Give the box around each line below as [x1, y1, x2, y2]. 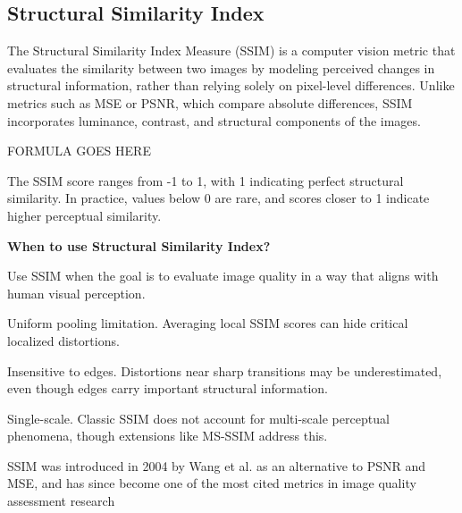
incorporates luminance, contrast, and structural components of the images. [7, 111, 421, 130]
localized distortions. [7, 331, 120, 349]
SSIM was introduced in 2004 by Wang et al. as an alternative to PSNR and [7, 456, 426, 475]
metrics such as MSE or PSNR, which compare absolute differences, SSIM [7, 93, 413, 112]
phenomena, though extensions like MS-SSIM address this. [7, 426, 328, 445]
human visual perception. [7, 283, 146, 302]
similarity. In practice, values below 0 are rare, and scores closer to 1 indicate [7, 189, 430, 207]
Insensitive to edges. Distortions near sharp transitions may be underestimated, [7, 361, 442, 380]
